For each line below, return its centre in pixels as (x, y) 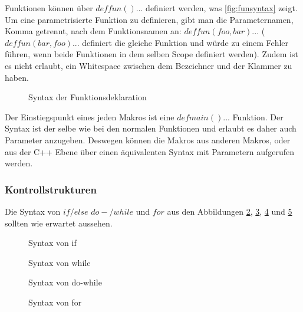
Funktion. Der (258, 116)
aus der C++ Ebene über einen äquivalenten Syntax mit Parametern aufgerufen (150, 151)
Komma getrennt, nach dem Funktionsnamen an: (93, 31)
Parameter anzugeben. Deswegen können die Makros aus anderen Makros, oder (148, 139)
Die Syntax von (33, 211)
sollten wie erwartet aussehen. (59, 223)
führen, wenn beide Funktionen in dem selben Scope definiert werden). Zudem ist (151, 54)
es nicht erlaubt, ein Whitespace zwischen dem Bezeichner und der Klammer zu (149, 65)
